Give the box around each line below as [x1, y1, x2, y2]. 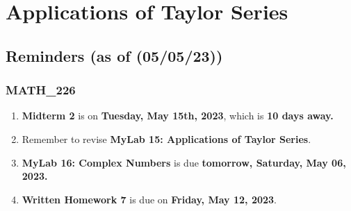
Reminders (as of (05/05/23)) [6, 44, 223, 66]
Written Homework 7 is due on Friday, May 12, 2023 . [22, 192, 277, 206]
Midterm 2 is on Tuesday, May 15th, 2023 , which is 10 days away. [22, 108, 334, 123]
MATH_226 [6, 81, 76, 99]
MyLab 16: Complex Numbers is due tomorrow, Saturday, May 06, [22, 155, 346, 169]
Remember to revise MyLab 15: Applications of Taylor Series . [22, 131, 311, 146]
